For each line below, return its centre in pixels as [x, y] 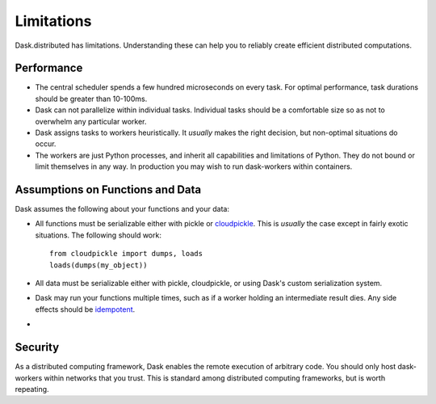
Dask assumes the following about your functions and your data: [122, 209]
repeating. [32, 389]
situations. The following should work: [98, 235]
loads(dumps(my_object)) [99, 265]
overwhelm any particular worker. [91, 121]
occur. [46, 144]
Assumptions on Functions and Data [108, 189]
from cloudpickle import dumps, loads [126, 254]
